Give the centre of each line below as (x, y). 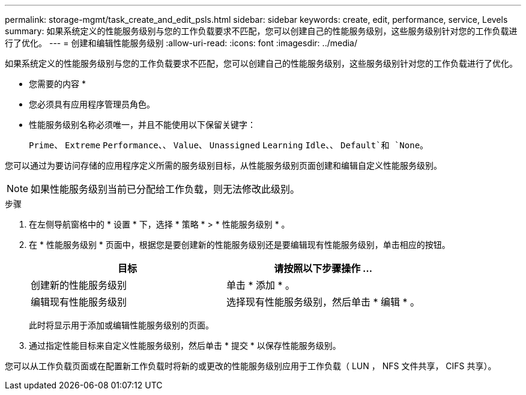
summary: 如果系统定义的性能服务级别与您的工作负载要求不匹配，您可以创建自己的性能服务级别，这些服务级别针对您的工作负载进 (261, 31)
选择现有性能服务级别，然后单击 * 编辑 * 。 (323, 302)
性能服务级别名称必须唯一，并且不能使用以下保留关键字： (142, 125)
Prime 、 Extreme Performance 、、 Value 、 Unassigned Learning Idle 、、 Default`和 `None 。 (229, 145)
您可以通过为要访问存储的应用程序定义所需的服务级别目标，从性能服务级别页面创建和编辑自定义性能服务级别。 (223, 165)
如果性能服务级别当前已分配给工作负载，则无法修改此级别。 (165, 189)
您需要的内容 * (57, 84)
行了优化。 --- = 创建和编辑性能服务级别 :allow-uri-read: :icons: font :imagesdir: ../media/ (181, 43)
